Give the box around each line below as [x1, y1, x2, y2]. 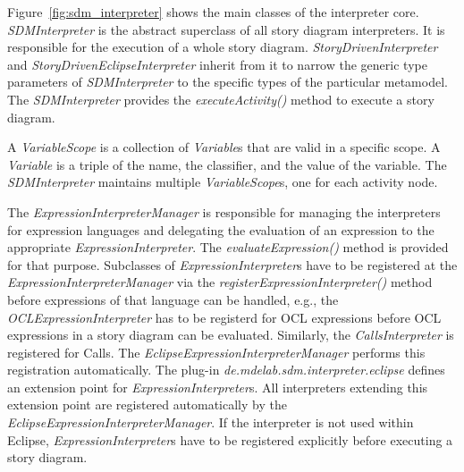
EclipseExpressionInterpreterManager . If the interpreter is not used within [7, 413, 414, 432]
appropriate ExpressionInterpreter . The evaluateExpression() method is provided [7, 238, 449, 257]
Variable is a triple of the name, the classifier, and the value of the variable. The [7, 155, 447, 173]
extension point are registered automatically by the [7, 395, 287, 414]
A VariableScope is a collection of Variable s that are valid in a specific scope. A [7, 138, 441, 156]
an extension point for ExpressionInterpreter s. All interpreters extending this [7, 377, 428, 396]
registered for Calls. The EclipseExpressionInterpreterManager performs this [7, 342, 426, 361]
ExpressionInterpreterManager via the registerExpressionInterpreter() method [7, 273, 433, 291]
